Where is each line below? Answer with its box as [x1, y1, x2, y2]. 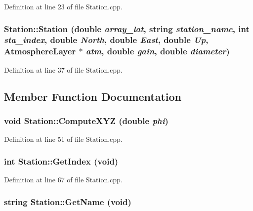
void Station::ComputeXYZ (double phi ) [4, 114, 169, 127]
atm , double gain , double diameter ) [85, 45, 230, 57]
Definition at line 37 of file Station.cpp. [4, 64, 123, 75]
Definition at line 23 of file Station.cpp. [4, 1, 123, 11]
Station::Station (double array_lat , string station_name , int [4, 22, 250, 35]
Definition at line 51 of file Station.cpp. [4, 134, 123, 144]
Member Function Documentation [4, 88, 182, 104]
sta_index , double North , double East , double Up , [4, 34, 209, 46]
